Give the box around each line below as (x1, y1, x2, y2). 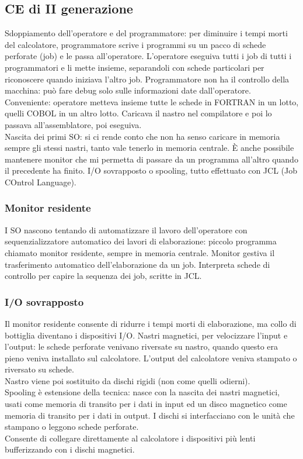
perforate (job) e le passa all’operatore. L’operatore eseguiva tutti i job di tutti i (5, 50, 292, 62)
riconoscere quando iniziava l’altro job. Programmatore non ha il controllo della (5, 73, 290, 85)
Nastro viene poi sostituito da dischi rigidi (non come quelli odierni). (5, 374, 250, 386)
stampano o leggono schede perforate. (5, 420, 139, 433)
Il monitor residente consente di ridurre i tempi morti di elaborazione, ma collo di (5, 317, 297, 329)
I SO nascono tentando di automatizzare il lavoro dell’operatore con (5, 223, 248, 236)
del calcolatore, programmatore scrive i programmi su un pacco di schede (5, 38, 266, 50)
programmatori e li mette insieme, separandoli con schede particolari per (5, 61, 264, 73)
